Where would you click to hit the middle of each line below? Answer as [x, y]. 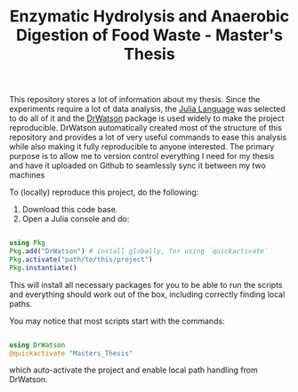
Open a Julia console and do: [76, 219]
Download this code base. [70, 210]
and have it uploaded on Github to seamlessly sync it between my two [138, 165]
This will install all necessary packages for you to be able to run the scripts [146, 284]
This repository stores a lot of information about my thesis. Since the [135, 100]
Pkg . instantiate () [43, 268]
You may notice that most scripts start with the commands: [117, 321]
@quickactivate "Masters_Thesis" [71, 353]
